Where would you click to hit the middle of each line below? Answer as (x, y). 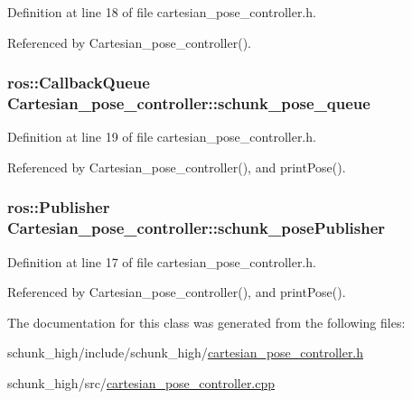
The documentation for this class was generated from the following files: (206, 322)
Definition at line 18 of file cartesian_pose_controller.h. (162, 12)
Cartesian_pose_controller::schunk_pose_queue (189, 103)
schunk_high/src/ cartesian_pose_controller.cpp (141, 383)
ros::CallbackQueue (79, 83)
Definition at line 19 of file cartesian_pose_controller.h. (162, 137)
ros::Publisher (59, 207)
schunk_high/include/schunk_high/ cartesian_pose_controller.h (186, 353)
